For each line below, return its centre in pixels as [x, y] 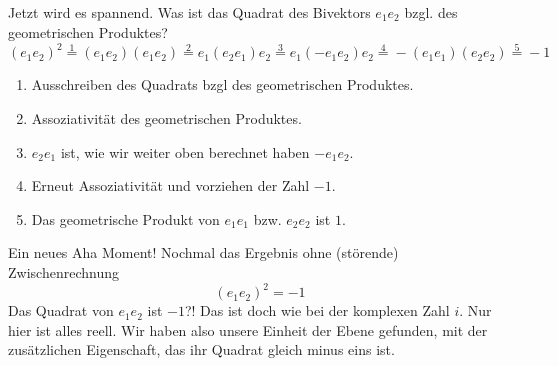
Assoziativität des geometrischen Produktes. [166, 118]
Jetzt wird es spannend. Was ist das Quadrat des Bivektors [189, 12]
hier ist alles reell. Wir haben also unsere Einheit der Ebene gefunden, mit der [248, 329]
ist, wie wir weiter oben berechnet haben [185, 151]
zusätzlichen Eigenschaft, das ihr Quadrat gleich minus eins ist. [201, 349]
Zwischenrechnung [63, 271]
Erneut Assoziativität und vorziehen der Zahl [170, 185]
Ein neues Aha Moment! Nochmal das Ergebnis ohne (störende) [203, 252]
